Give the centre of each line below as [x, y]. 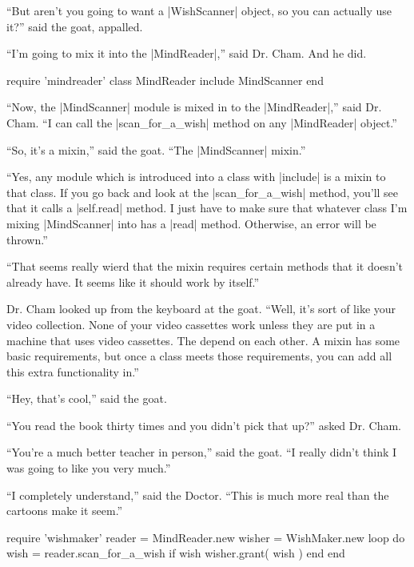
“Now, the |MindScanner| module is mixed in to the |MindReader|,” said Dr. [194, 107]
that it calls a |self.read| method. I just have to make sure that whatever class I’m [207, 208]
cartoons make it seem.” [65, 511]
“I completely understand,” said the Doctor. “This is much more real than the [198, 495]
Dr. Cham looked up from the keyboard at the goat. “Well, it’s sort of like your [201, 309]
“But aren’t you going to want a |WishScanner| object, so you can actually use [199, 10]
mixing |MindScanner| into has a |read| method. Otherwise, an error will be [191, 223]
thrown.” [27, 239]
